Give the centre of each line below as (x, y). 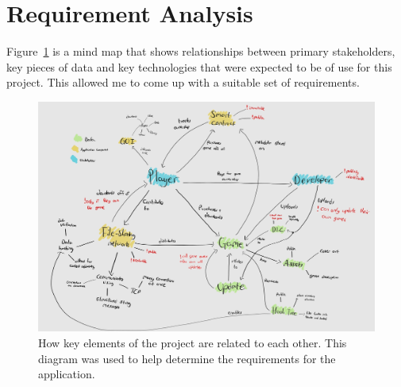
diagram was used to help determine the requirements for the (187, 358)
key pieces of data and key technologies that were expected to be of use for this (199, 66)
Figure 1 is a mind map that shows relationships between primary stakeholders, (201, 51)
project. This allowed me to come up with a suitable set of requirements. (183, 82)
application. (67, 374)
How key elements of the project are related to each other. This (193, 342)
